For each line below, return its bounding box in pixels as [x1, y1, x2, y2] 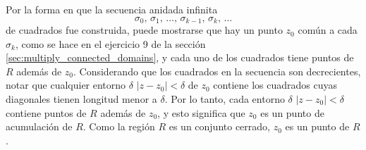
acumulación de [6, 119, 73, 134]
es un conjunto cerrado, [169, 119, 270, 134]
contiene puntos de [6, 105, 87, 120]
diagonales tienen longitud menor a [6, 92, 157, 106]
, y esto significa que [157, 105, 245, 120]
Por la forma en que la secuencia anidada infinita [6, 2, 218, 16]
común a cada [298, 23, 358, 37]
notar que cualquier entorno [6, 77, 126, 92]
